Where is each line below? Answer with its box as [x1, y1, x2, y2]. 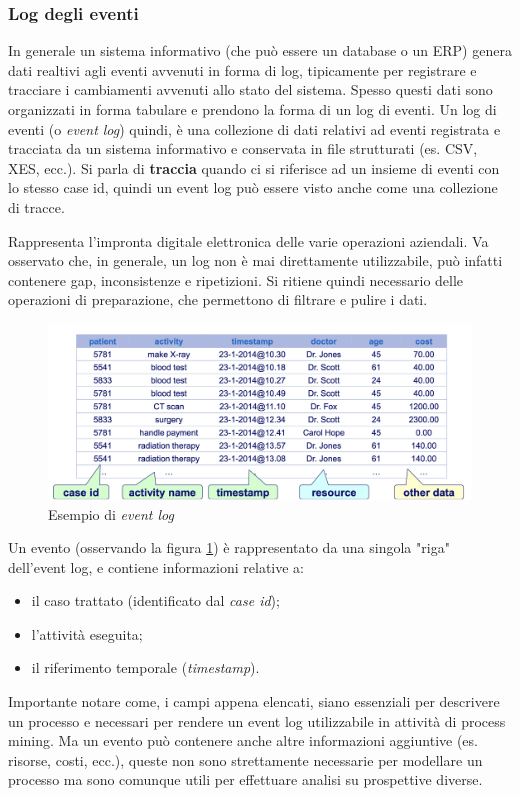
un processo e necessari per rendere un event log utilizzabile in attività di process [8, 710, 506, 731]
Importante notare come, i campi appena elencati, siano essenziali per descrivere [8, 691, 500, 712]
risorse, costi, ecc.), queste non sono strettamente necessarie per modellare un [8, 749, 483, 770]
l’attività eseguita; [31, 623, 143, 644]
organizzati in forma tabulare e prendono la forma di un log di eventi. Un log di [8, 99, 497, 119]
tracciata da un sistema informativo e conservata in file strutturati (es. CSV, [8, 138, 478, 159]
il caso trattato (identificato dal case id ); [31, 590, 280, 611]
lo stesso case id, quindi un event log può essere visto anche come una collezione [8, 177, 498, 198]
